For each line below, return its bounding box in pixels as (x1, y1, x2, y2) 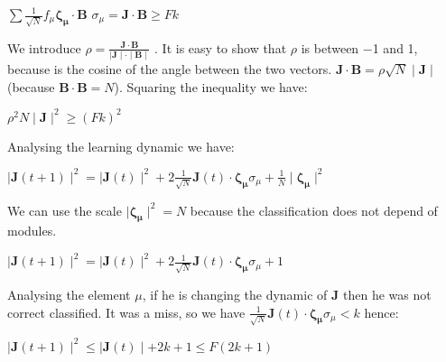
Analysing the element (7, 285, 131, 304)
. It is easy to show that (154, 38, 287, 57)
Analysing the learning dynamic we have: (7, 136, 235, 155)
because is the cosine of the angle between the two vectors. (7, 60, 332, 79)
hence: (364, 302, 399, 321)
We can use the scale (7, 200, 122, 219)
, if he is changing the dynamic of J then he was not (142, 285, 432, 304)
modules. (7, 221, 57, 240)
